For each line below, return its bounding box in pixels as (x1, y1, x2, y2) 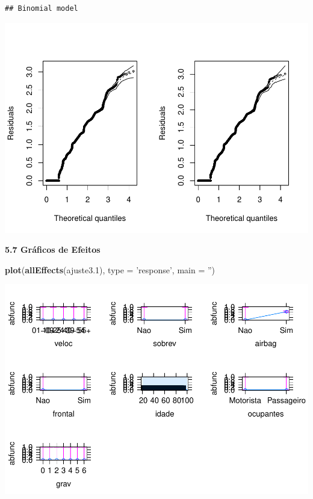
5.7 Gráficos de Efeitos (5, 243, 101, 256)
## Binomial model (5, 4, 78, 13)
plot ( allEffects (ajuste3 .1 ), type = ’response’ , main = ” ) (5, 263, 215, 276)
